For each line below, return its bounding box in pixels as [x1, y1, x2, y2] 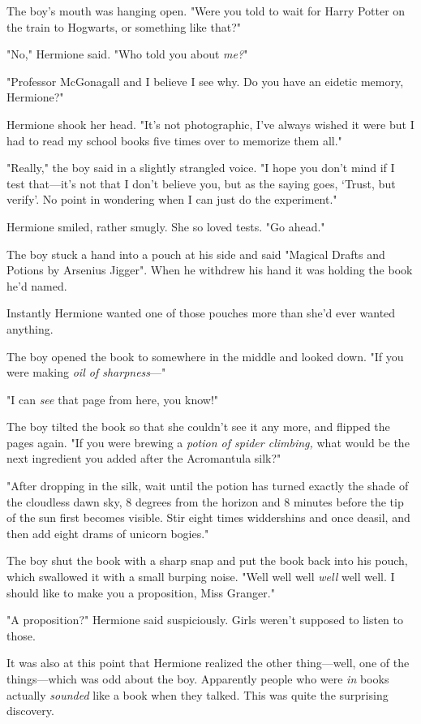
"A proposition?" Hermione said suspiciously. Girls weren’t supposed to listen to [6, 611, 403, 628]
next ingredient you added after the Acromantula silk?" [6, 450, 281, 467]
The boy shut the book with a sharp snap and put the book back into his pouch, [6, 552, 408, 569]
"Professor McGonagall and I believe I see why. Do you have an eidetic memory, [6, 72, 404, 89]
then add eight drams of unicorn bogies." [6, 524, 209, 541]
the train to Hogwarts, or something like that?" [6, 18, 242, 35]
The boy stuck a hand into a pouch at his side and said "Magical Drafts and [6, 245, 385, 262]
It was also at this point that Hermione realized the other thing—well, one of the [6, 654, 410, 671]
